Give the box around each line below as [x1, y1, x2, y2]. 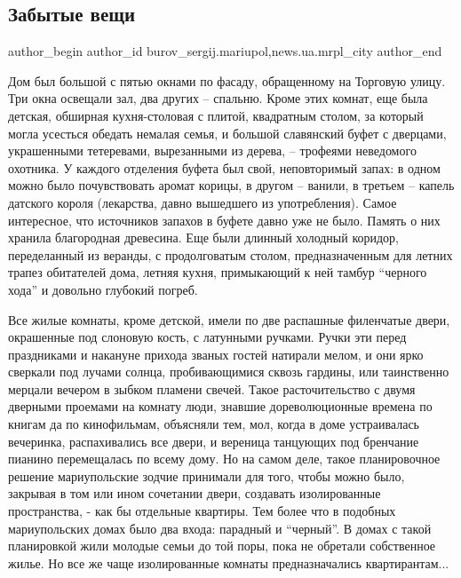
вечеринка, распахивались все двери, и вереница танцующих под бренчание [8, 432, 419, 450]
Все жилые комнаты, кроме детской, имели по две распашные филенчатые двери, [8, 310, 450, 329]
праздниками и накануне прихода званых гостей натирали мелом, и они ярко [8, 344, 424, 363]
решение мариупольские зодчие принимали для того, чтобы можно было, [8, 466, 405, 485]
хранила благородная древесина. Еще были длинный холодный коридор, [8, 228, 400, 247]
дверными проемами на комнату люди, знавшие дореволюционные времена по [8, 397, 433, 416]
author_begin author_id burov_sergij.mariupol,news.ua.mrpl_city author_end [8, 42, 442, 60]
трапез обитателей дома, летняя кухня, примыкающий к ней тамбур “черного [8, 263, 427, 281]
